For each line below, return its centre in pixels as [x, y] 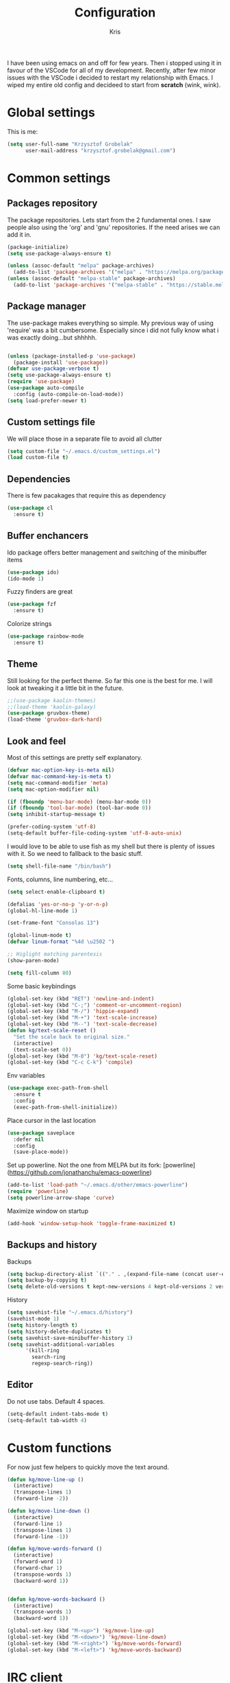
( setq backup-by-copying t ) [47, 1280]
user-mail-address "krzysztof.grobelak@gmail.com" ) [100, 150]
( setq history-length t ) [42, 1325]
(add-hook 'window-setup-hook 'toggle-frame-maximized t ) [91, 1223]
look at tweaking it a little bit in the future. [65, 688]
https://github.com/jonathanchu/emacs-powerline [79, 1172]
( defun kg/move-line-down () [49, 1511]
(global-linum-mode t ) [39, 936]
